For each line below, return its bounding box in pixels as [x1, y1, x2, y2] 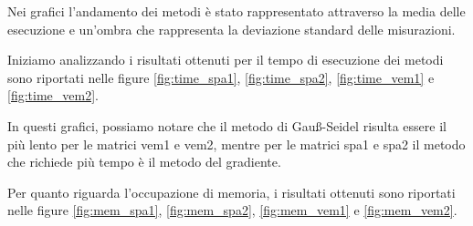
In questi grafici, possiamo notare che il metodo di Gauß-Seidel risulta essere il [7, 116, 447, 135]
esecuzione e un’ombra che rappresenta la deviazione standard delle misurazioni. [7, 19, 456, 38]
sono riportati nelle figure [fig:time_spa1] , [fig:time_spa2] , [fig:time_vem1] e [7, 67, 435, 87]
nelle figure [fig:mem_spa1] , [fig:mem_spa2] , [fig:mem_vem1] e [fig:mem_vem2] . [7, 200, 457, 220]
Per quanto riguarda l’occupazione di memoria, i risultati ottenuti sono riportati [7, 182, 456, 201]
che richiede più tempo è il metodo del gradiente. [7, 152, 281, 171]
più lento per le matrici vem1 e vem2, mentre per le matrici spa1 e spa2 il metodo [7, 134, 466, 153]
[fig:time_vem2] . [7, 86, 99, 105]
